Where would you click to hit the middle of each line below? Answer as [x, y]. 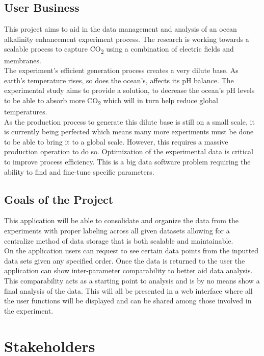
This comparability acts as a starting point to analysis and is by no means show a [132, 280]
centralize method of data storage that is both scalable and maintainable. [119, 240]
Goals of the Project [59, 199]
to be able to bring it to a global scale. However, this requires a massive [116, 141]
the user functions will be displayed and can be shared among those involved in [128, 301]
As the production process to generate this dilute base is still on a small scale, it [129, 121]
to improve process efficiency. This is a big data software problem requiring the [127, 161]
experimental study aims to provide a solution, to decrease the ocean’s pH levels [129, 90]
